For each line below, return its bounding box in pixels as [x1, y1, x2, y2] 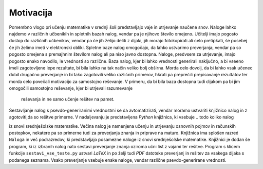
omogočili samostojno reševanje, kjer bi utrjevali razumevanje [9, 85, 133, 91]
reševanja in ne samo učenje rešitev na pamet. [21, 96, 114, 102]
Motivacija [9, 7, 53, 18]
